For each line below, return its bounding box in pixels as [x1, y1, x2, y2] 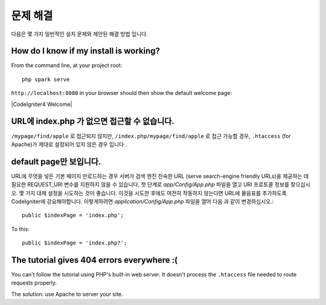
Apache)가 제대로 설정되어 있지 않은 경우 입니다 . [11, 140, 127, 148]
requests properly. [11, 279, 57, 287]
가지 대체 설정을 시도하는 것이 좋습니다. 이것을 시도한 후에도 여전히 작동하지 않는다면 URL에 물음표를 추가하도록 [25, 189, 287, 197]
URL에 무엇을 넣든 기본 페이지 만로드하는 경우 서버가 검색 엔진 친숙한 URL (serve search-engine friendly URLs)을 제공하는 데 [11, 172, 309, 180]
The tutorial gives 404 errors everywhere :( [11, 255, 178, 265]
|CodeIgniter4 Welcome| [11, 100, 72, 108]
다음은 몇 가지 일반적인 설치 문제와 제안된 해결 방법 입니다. [11, 30, 148, 38]
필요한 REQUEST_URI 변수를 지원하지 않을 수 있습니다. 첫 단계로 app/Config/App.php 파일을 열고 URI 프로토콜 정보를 [11, 181, 290, 188]
